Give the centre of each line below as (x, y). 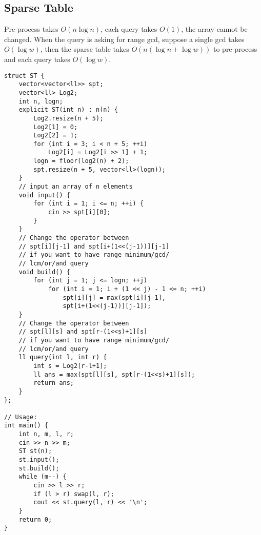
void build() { (44, 272)
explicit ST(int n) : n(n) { (68, 110)
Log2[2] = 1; (56, 136)
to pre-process (235, 49)
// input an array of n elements (76, 187)
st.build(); (39, 468)
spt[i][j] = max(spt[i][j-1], (114, 297)
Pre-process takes (31, 29)
